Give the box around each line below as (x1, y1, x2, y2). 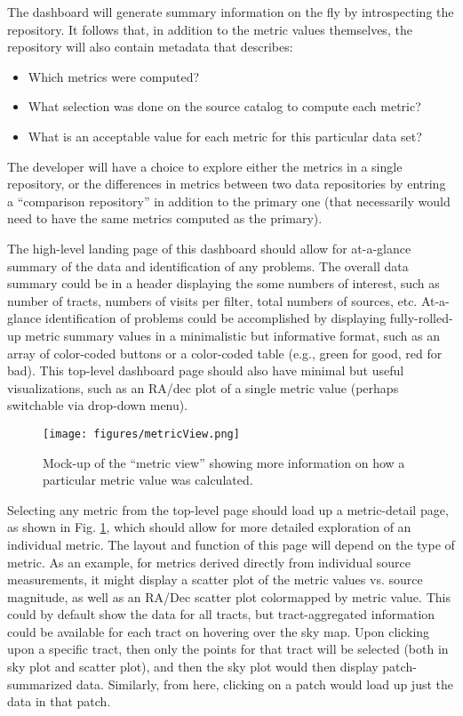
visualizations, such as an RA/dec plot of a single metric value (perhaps (7, 378, 399, 397)
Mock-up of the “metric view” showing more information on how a (43, 453, 405, 471)
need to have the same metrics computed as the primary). (7, 209, 323, 228)
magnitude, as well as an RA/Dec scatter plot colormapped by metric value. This (7, 587, 451, 606)
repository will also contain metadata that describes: (7, 37, 293, 56)
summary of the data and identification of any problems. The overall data (7, 256, 409, 275)
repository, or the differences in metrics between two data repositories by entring (7, 174, 446, 193)
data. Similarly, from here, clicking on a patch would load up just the (76, 674, 454, 693)
